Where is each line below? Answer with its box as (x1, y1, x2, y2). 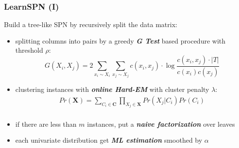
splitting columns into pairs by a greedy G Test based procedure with (15, 35, 226, 45)
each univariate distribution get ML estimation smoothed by (15, 135, 203, 145)
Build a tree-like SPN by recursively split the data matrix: (4, 19, 177, 30)
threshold (15, 45, 43, 55)
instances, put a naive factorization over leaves (87, 118, 235, 129)
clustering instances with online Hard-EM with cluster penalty (15, 84, 209, 94)
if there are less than (15, 118, 77, 129)
